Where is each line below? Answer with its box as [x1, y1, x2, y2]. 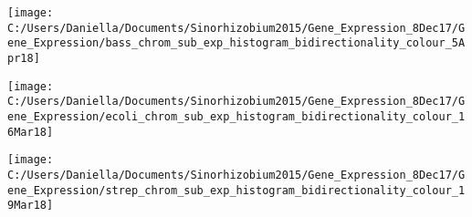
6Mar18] [7, 125, 54, 139]
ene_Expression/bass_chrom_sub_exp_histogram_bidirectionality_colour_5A [7, 36, 466, 50]
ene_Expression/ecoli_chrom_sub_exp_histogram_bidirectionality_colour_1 [7, 109, 466, 123]
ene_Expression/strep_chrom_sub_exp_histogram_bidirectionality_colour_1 [7, 183, 466, 197]
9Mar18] [7, 199, 54, 212]
